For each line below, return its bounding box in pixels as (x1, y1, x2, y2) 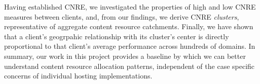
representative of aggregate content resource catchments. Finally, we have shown (4, 21, 253, 32)
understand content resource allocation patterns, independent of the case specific (4, 60, 255, 71)
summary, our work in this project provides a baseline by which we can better (4, 50, 246, 61)
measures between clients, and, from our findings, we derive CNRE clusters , (4, 11, 239, 22)
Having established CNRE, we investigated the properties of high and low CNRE (4, 2, 256, 12)
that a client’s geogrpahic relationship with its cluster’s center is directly (4, 31, 229, 41)
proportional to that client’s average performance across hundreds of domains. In (4, 41, 255, 51)
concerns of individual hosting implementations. (4, 70, 153, 81)
